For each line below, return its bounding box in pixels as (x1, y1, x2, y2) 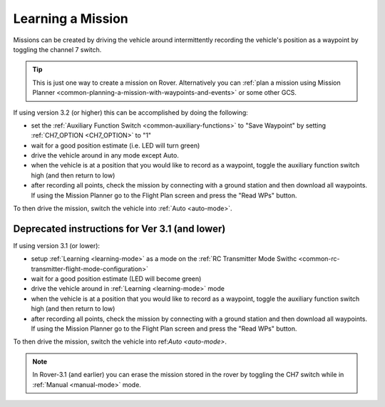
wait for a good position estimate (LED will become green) (31, 274, 202, 283)
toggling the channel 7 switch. (13, 45, 102, 53)
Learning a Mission (13, 11, 128, 26)
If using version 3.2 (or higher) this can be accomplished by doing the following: (13, 108, 249, 117)
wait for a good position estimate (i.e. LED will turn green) (31, 141, 200, 150)
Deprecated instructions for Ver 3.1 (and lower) (13, 222, 226, 235)
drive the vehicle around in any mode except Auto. (31, 151, 180, 160)
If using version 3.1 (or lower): (13, 241, 100, 249)
